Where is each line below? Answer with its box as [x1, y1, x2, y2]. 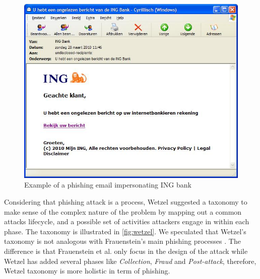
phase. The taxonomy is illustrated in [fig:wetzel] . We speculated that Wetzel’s [4, 226, 246, 236]
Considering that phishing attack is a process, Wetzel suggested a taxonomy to [4, 197, 247, 207]
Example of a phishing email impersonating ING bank [24, 179, 191, 190]
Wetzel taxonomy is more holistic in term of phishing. [4, 265, 170, 276]
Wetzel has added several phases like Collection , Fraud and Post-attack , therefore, [4, 255, 256, 266]
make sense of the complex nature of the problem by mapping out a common [4, 206, 242, 217]
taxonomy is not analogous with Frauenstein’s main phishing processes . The [4, 236, 241, 246]
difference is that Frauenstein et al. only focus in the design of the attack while [4, 246, 248, 256]
